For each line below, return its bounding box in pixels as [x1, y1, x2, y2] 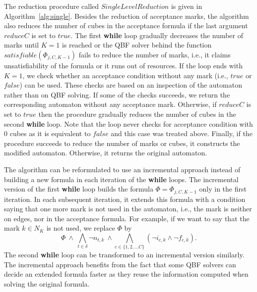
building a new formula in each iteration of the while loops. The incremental [4, 174, 239, 184]
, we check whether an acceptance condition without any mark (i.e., [22, 70, 228, 80]
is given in [171, 1, 202, 11]
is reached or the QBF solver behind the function [62, 40, 212, 50]
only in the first [199, 184, 247, 194]
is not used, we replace [46, 223, 115, 233]
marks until [4, 40, 39, 50]
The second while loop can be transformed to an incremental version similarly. [4, 249, 245, 260]
